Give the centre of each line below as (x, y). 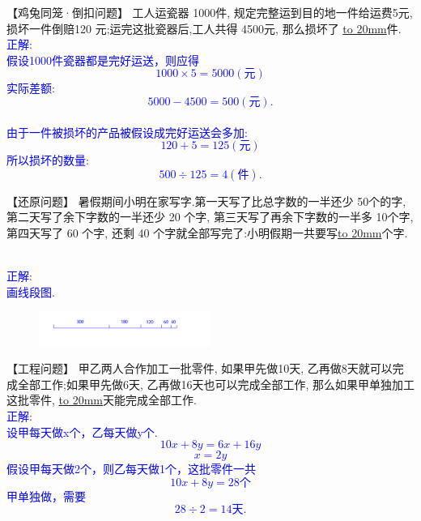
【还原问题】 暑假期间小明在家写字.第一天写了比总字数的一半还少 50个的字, (206, 201)
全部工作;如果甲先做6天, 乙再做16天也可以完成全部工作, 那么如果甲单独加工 (216, 384)
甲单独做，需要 (46, 495)
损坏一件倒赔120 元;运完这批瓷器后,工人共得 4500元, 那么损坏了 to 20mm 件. (204, 28)
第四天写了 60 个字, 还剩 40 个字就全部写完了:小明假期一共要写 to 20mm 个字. (207, 232)
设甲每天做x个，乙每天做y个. (82, 431)
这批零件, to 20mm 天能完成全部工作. (102, 400)
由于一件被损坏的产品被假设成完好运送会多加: (127, 132)
